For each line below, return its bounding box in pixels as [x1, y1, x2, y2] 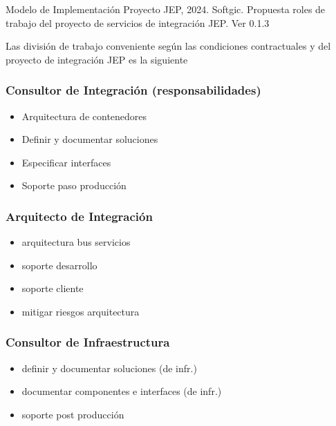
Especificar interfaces [21, 155, 111, 169]
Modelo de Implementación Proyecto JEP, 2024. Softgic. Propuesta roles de [6, 2, 326, 16]
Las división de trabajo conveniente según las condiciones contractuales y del [6, 39, 331, 53]
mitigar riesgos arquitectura [21, 304, 140, 318]
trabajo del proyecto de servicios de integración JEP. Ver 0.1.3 [6, 15, 270, 30]
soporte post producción [21, 407, 124, 421]
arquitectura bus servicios [21, 235, 131, 249]
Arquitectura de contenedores [21, 108, 147, 123]
